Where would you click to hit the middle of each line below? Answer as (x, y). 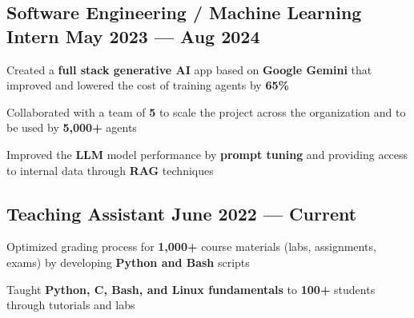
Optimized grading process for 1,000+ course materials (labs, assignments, (191, 246)
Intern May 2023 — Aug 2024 (133, 36)
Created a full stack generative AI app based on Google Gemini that (189, 69)
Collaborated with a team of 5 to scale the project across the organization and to (206, 111)
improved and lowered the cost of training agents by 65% (148, 85)
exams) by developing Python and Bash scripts (128, 262)
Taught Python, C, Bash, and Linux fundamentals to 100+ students (191, 289)
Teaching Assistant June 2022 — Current (182, 213)
